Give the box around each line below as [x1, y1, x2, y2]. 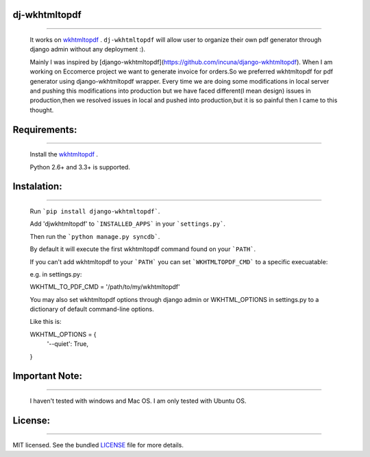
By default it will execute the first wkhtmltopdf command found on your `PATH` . [29, 245, 256, 253]
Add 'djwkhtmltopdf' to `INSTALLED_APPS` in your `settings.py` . [29, 220, 226, 228]
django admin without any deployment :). [29, 45, 146, 54]
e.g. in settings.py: [29, 270, 82, 278]
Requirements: [12, 124, 77, 135]
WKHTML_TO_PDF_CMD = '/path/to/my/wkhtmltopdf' [29, 283, 181, 291]
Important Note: [12, 371, 82, 382]
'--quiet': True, [47, 340, 89, 348]
